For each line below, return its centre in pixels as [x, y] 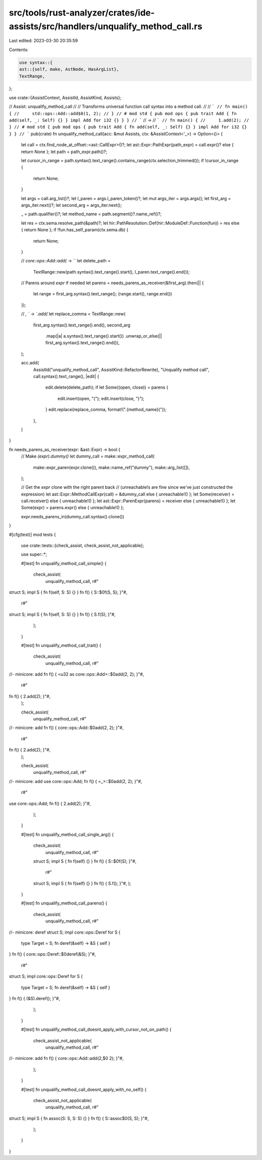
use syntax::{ [36, 62]
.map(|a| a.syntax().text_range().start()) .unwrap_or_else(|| [104, 336]
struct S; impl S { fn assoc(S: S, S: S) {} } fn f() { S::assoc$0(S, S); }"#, [79, 1118]
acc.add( [30, 363]
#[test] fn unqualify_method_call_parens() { [64, 903]
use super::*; [34, 554]
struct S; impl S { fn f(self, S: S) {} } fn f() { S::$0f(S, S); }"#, [68, 592]
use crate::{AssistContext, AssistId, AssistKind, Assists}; [65, 98]
